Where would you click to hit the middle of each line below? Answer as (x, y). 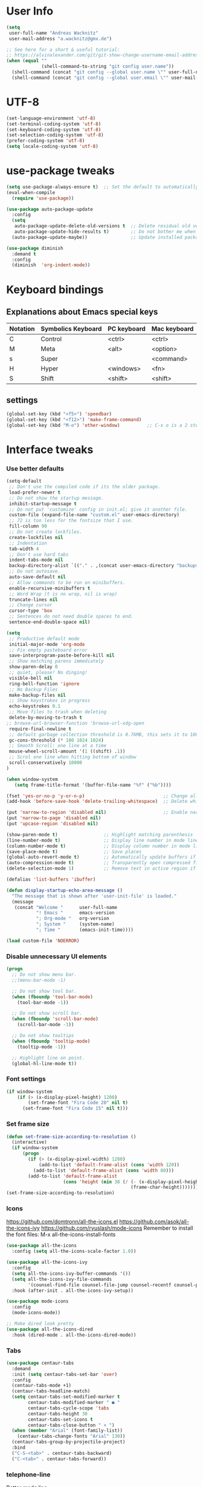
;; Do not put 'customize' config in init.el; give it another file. (98, 509)
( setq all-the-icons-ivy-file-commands (62, 1279)
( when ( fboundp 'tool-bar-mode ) (53, 997)
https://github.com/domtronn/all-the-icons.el (62, 1222)
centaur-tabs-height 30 (58, 1414)
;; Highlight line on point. (48, 1058)
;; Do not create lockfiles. (46, 532)
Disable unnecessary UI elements (56, 956)
